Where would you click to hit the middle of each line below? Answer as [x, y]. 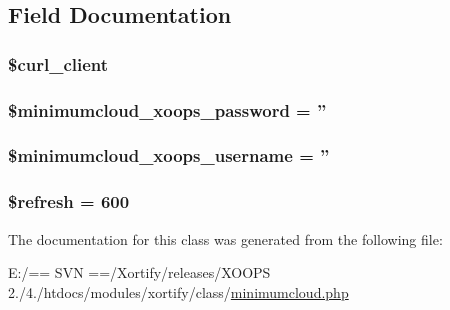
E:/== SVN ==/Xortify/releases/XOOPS [139, 272]
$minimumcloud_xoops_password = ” [167, 109]
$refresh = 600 [69, 201]
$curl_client [58, 63]
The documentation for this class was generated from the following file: [225, 238]
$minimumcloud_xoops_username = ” [169, 155]
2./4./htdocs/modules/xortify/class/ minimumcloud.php [178, 291]
